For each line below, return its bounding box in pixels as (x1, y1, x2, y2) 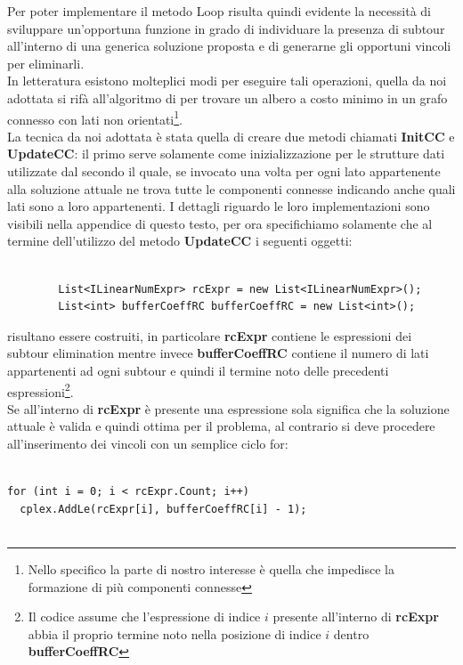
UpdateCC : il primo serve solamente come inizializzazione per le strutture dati (7, 144, 445, 163)
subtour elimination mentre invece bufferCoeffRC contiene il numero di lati (7, 344, 429, 362)
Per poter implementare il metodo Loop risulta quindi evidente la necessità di (7, 2, 431, 20)
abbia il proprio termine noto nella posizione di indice (28, 624, 321, 643)
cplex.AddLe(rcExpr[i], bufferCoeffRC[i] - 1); (20, 502, 307, 515)
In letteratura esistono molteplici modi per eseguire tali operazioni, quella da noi (7, 71, 447, 90)
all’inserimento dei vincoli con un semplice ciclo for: (7, 434, 288, 452)
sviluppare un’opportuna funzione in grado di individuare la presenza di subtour (7, 19, 445, 37)
